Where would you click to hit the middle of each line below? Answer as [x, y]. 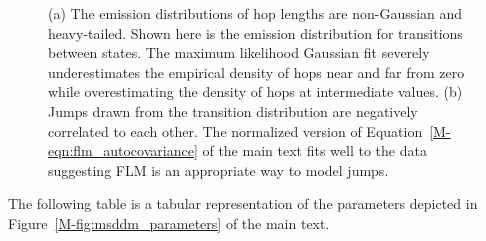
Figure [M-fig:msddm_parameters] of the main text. [169, 222]
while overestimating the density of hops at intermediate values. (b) [255, 91]
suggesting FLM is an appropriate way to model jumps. [218, 169]
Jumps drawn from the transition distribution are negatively [233, 110]
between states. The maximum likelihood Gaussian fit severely [239, 52]
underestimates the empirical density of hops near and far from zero [256, 71]
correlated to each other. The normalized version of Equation [235, 130]
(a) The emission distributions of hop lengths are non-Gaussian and [255, 13]
